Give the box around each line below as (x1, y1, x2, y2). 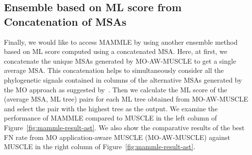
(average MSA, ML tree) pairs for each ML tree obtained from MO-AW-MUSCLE (4, 94, 249, 104)
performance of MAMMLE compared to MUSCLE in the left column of (4, 113, 217, 123)
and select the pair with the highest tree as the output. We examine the (4, 103, 218, 113)
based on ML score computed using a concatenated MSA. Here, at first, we (4, 46, 227, 56)
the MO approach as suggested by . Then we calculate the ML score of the (4, 84, 227, 94)
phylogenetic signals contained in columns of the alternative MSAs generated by (4, 74, 242, 85)
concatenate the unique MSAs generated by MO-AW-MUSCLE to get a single (4, 55, 236, 66)
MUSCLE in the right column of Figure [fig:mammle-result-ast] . (4, 141, 196, 152)
